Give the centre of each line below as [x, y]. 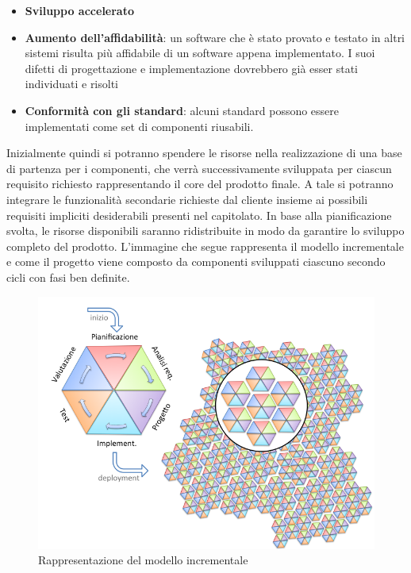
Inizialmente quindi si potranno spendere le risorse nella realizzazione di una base [204, 153]
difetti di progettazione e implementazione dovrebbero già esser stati [191, 68]
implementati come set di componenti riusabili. [139, 126]
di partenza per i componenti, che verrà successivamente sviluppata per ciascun [199, 168]
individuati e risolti [72, 84]
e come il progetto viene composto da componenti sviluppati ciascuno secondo [196, 262]
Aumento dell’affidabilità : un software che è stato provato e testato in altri [215, 37]
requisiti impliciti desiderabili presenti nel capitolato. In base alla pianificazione [199, 215]
